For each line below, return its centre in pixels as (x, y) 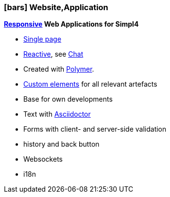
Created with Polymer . (59, 69)
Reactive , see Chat (53, 54)
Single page (42, 39)
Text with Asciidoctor (57, 114)
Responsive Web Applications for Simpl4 (71, 24)
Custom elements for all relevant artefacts (90, 84)
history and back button (61, 144)
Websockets (43, 159)
